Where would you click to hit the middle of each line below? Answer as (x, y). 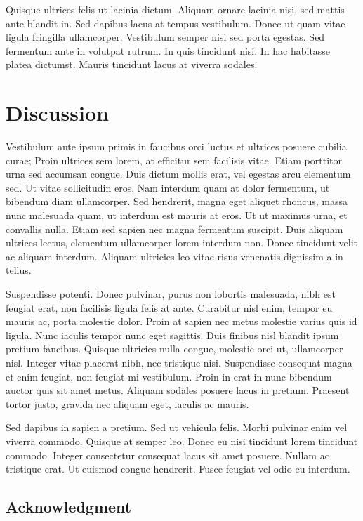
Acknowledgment (69, 507)
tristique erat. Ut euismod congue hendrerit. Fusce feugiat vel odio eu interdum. (178, 469)
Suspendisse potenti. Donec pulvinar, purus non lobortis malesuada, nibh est (171, 294)
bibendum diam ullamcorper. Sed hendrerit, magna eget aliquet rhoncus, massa (177, 201)
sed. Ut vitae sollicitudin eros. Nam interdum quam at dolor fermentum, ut (168, 187)
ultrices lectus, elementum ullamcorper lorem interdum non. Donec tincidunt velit (182, 243)
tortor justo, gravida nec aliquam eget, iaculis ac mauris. (127, 403)
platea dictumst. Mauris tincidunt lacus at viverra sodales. (132, 64)
